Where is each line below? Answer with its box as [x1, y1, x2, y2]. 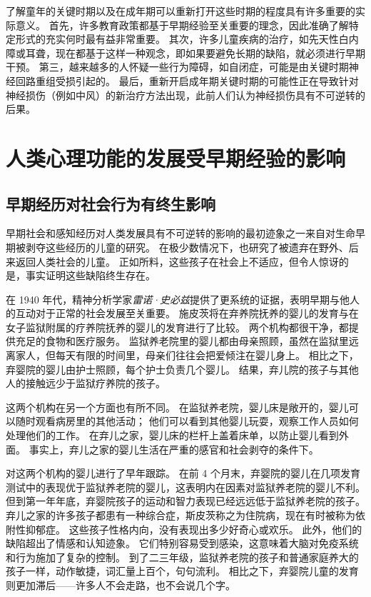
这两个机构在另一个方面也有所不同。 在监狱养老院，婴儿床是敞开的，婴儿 [6, 399, 349, 414]
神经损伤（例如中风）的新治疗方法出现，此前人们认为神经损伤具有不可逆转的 [6, 87, 365, 102]
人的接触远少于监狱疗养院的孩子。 [6, 376, 166, 391]
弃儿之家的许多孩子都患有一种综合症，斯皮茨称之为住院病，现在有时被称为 [6, 508, 355, 523]
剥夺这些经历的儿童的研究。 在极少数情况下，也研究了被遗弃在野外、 [25, 239, 349, 254]
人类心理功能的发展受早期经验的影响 [6, 143, 346, 172]
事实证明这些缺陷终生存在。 [25, 268, 156, 283]
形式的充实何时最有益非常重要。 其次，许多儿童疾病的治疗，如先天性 [15, 31, 339, 46]
